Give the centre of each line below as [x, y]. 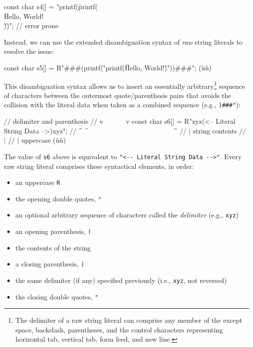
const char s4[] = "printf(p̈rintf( [51, 6]
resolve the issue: [29, 51]
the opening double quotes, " [58, 198]
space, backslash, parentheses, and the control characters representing [119, 329]
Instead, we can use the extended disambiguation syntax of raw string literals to [123, 41]
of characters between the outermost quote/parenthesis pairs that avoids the [118, 95]
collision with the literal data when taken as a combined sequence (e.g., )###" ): [122, 105]
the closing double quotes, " [57, 296]
